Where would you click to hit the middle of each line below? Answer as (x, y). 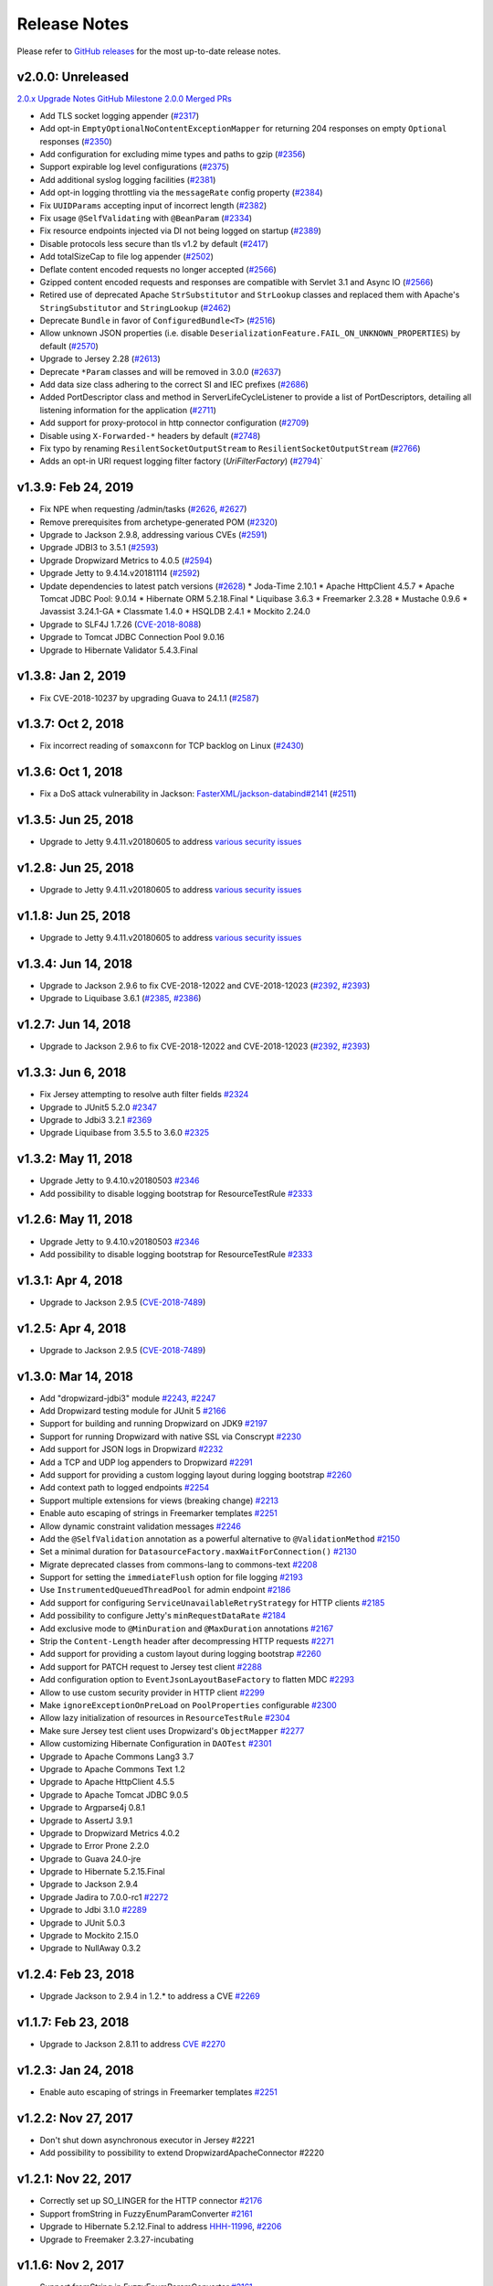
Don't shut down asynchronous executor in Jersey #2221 (147, 2141)
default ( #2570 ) (69, 346)
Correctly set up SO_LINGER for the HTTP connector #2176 (151, 2201)
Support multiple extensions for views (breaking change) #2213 (159, 1501)
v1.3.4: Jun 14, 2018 (74, 963)
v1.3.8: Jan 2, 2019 (72, 676)
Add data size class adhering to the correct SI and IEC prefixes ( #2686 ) (174, 385)
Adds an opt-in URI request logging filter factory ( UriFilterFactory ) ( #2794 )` (181, 461)
